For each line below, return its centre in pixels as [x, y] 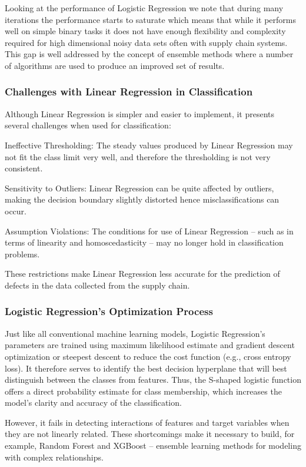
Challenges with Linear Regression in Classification [129, 92]
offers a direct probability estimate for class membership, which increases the [143, 391]
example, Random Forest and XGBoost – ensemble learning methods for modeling [153, 446]
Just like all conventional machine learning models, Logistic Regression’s [135, 333]
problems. [22, 254]
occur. [16, 211]
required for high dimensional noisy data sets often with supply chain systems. [146, 42]
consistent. [24, 168]
